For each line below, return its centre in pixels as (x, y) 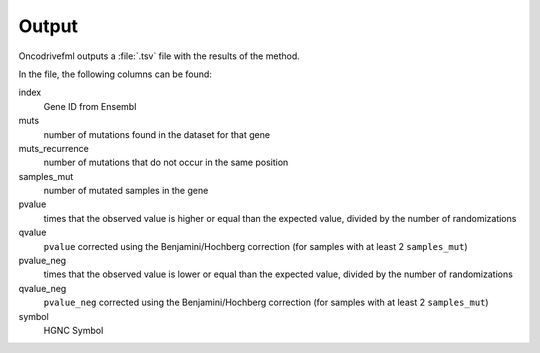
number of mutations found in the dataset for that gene (156, 134)
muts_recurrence (53, 148)
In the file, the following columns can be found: (115, 74)
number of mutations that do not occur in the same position (166, 162)
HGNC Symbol (73, 330)
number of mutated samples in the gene (126, 191)
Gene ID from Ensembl (90, 106)
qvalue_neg (42, 288)
